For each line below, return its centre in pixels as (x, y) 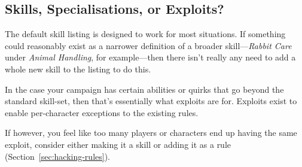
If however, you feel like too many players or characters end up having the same (151, 133)
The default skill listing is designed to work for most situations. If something (145, 34)
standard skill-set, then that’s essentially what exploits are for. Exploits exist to (151, 101)
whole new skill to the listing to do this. (78, 69)
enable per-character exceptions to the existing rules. (102, 112)
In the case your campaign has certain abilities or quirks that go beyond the (144, 89)
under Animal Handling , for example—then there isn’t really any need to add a (150, 57)
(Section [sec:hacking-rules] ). (57, 156)
